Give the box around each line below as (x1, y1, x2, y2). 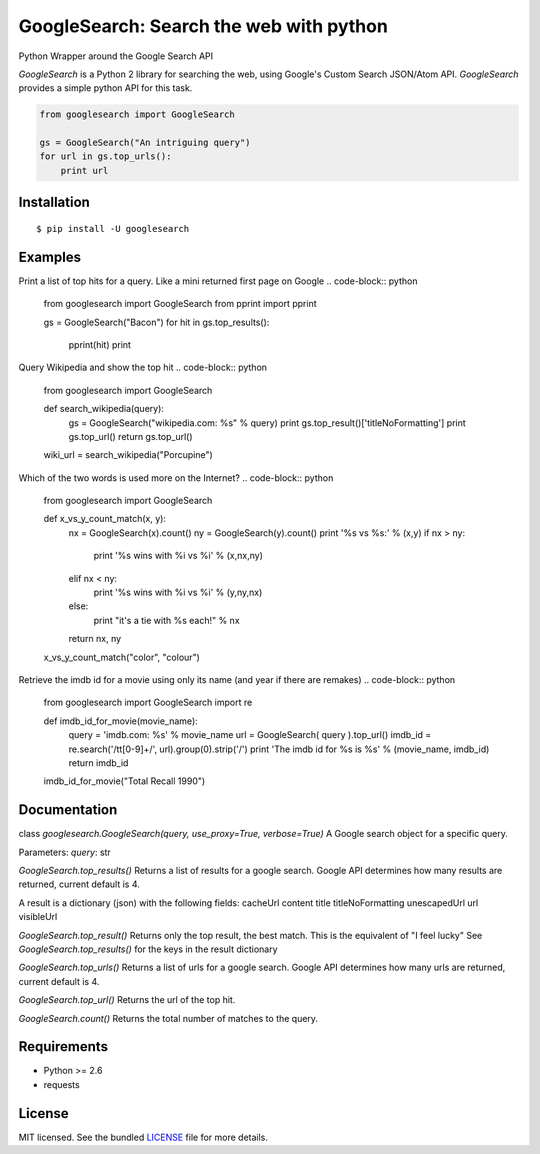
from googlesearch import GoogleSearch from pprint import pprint (43, 298, 317, 310)
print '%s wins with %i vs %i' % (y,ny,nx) (93, 586, 263, 599)
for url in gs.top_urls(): (39, 151, 172, 162)
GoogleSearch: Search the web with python (18, 15, 389, 37)
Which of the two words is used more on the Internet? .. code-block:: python (18, 471, 334, 484)
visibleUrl (18, 911, 58, 923)
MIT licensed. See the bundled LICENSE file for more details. (18, 1131, 269, 1143)
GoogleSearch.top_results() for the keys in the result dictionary (18, 943, 279, 955)
